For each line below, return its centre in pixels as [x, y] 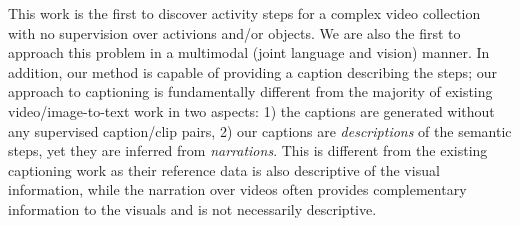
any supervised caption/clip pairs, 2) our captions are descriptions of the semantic [260, 130]
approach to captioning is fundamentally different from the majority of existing [250, 91]
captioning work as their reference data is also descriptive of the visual [224, 169]
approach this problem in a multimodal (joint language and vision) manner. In [249, 52]
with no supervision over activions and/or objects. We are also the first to [234, 32]
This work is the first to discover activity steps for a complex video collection [244, 13]
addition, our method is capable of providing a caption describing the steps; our [252, 71]
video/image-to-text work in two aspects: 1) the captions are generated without [251, 110]
